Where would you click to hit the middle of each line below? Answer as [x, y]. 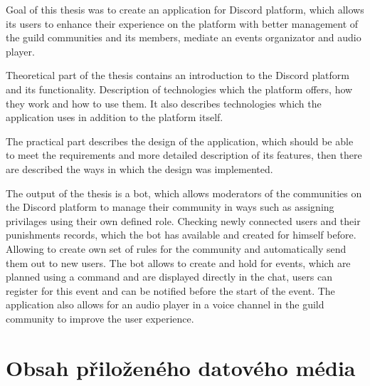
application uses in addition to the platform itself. [115, 117]
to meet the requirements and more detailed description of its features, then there [184, 155]
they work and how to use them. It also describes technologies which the [164, 103]
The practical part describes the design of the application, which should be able [180, 141]
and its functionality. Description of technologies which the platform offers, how [179, 89]
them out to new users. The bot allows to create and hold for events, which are [178, 262]
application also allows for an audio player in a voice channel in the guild [165, 304]
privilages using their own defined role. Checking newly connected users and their [183, 220]
